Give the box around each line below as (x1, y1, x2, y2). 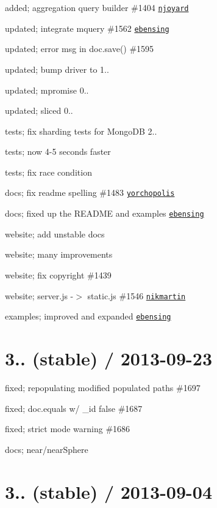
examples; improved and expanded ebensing (5, 310, 171, 323)
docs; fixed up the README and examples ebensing (5, 207, 204, 220)
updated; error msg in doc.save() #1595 (5, 42, 154, 55)
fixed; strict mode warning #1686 (5, 422, 130, 435)
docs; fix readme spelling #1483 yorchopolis (5, 186, 175, 199)
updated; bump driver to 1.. (5, 62, 109, 75)
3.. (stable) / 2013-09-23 (5, 346, 212, 371)
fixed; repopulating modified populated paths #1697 (5, 381, 201, 394)
